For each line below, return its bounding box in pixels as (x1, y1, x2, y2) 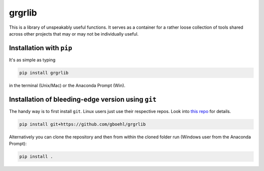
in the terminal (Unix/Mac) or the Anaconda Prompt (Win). (9, 82, 126, 88)
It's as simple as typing (9, 57, 56, 63)
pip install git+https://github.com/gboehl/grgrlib (19, 121, 146, 127)
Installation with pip (9, 44, 72, 52)
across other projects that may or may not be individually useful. (9, 31, 139, 37)
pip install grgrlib (19, 70, 68, 76)
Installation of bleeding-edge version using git (9, 95, 156, 103)
